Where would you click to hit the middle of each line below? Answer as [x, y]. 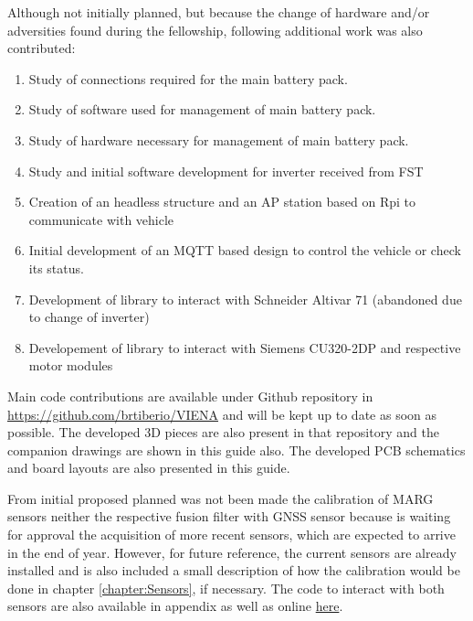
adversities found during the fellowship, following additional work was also [215, 30]
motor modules [71, 365]
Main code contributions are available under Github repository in [190, 396]
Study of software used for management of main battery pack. [202, 109]
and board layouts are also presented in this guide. [149, 468]
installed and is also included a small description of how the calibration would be [234, 570]
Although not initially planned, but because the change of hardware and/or [219, 12]
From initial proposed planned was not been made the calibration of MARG [221, 498]
